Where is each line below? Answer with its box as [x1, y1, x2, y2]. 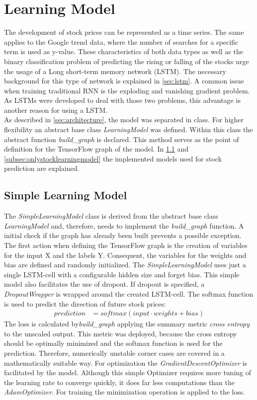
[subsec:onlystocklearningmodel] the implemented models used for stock [4, 153, 222, 163]
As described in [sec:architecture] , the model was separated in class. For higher [4, 114, 244, 125]
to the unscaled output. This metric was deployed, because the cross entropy [4, 328, 237, 338]
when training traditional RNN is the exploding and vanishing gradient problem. [4, 85, 250, 95]
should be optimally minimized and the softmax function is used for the [4, 338, 223, 348]
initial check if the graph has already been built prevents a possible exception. [4, 230, 242, 240]
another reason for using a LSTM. [4, 104, 108, 115]
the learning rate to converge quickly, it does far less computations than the [4, 377, 235, 387]
